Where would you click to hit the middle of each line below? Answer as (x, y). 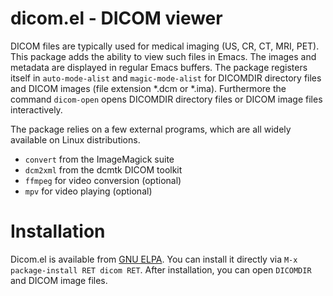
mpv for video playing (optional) (88, 191)
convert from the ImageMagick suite (99, 159)
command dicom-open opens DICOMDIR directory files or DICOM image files (166, 99)
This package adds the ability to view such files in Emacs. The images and (163, 56)
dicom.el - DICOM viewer (116, 18)
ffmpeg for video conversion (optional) (103, 180)
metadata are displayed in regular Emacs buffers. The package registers (159, 67)
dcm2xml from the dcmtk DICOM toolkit (103, 169)
